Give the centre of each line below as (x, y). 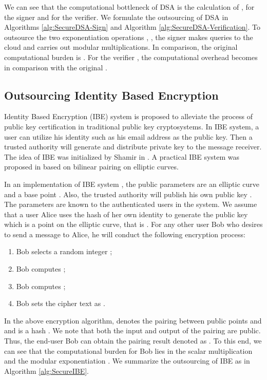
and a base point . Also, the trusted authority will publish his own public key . (128, 194)
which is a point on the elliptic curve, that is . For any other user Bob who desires (133, 224)
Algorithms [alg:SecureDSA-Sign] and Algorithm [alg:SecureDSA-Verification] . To (132, 27)
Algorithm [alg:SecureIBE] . (47, 370)
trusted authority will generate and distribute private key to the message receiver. (133, 147)
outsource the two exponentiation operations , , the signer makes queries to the (129, 37)
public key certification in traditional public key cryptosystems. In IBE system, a (132, 126)
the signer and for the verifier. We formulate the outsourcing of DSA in (116, 17)
